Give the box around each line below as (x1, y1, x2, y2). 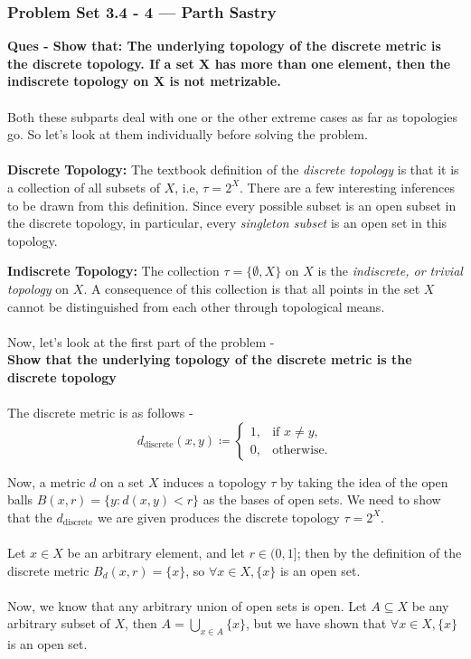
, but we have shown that (245, 614, 387, 633)
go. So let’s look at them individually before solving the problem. (7, 125, 368, 144)
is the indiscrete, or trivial (317, 261, 463, 280)
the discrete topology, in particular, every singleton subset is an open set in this (7, 213, 447, 232)
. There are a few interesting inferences (240, 177, 455, 196)
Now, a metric (7, 472, 86, 491)
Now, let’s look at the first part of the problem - (7, 332, 275, 351)
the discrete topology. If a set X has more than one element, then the (7, 53, 451, 72)
